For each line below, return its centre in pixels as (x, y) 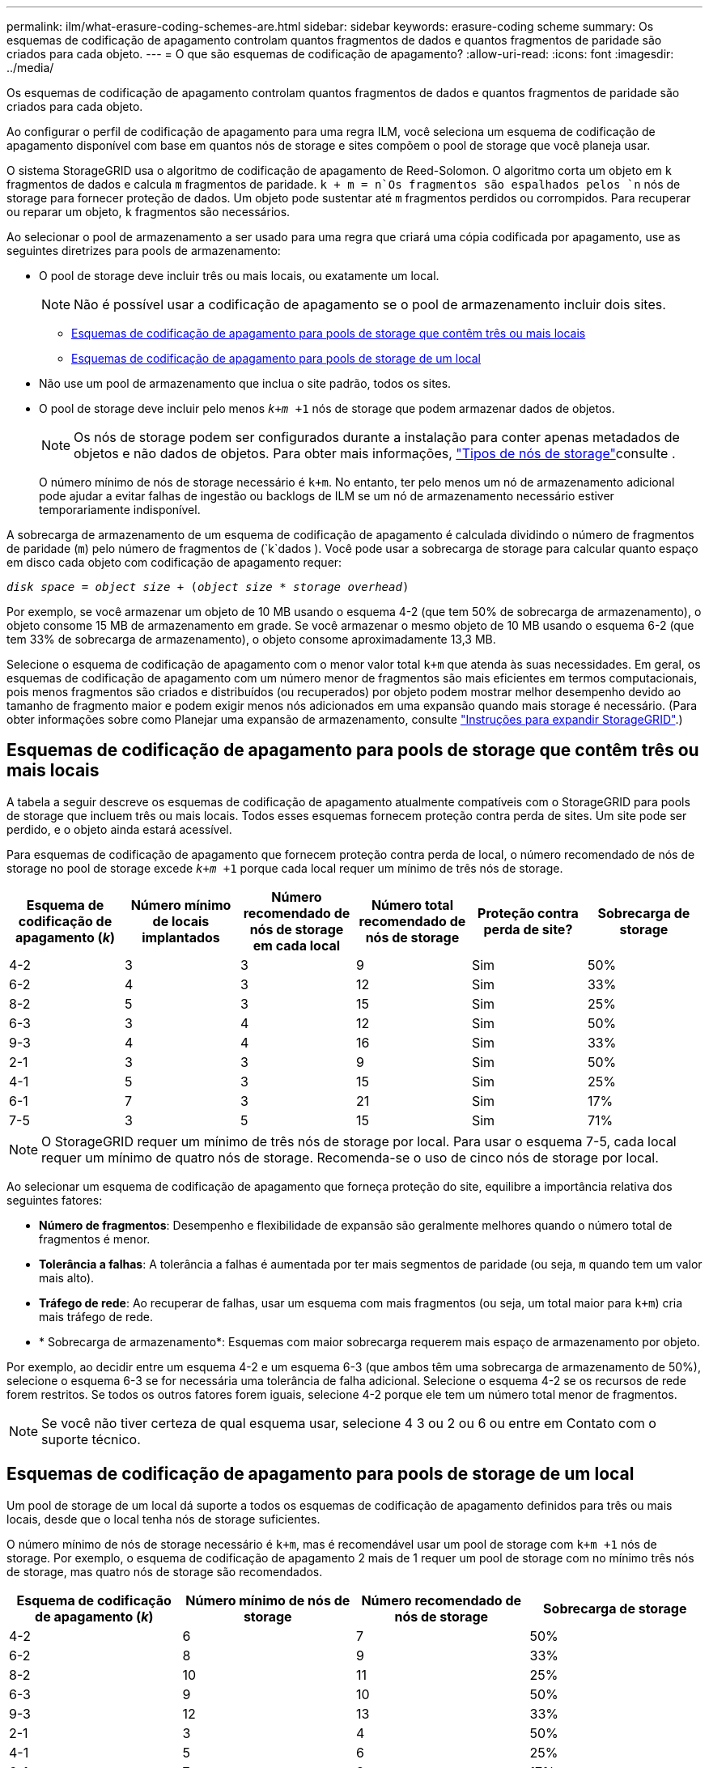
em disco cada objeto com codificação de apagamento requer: (174, 562)
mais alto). (67, 1277)
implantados (181, 937)
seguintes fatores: (55, 1200)
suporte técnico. (91, 1439)
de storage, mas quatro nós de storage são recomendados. (165, 1571)
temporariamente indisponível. (120, 510)
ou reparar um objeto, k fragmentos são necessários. (149, 212)
